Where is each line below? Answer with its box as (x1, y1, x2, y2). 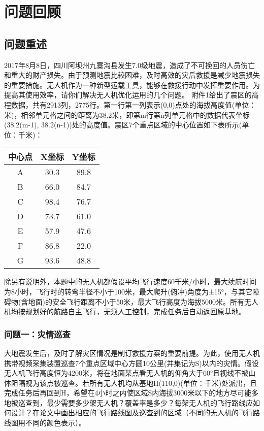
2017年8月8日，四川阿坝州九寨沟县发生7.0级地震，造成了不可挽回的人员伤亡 (4, 59, 255, 70)
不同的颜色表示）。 (25, 417, 86, 428)
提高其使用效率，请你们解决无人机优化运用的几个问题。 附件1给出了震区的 (4, 89, 252, 100)
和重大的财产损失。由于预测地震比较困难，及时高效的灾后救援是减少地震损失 (4, 70, 260, 80)
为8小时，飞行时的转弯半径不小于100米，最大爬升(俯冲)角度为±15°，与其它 (4, 286, 253, 296)
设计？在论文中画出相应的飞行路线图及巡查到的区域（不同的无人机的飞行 (11, 407, 253, 418)
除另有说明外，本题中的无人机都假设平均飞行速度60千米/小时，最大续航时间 (4, 276, 256, 287)
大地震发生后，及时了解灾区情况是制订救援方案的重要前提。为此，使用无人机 (4, 347, 260, 358)
